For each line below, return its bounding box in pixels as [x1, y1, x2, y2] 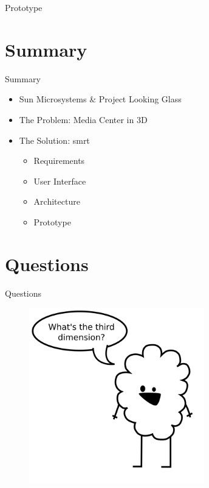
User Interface [33, 174, 86, 187]
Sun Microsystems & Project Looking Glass [19, 93, 182, 105]
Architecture [33, 195, 80, 208]
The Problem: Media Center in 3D [19, 113, 148, 126]
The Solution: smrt [19, 133, 90, 146]
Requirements [33, 154, 85, 167]
